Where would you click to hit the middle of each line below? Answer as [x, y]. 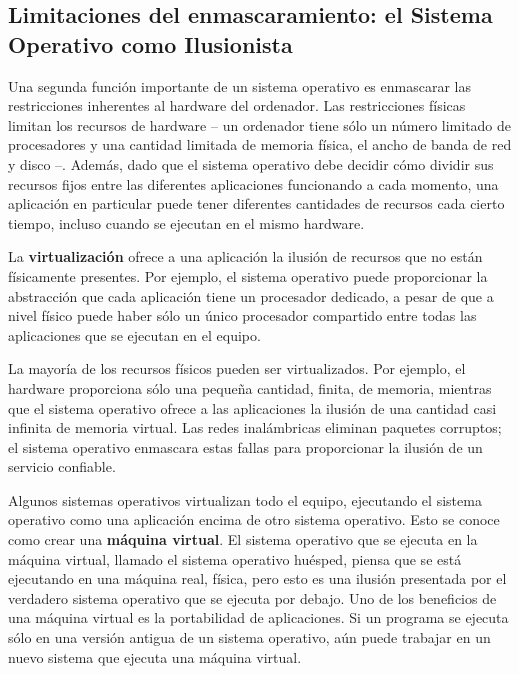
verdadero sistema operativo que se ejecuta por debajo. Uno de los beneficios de [252, 597]
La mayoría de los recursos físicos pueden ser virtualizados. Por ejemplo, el [237, 368]
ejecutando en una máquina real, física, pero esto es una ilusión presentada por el [257, 578]
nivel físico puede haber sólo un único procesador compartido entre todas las [242, 315]
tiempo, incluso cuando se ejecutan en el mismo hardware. [186, 222]
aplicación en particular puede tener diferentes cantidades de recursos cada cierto [256, 203]
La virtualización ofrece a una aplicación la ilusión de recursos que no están [245, 256]
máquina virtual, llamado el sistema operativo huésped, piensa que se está [235, 558]
